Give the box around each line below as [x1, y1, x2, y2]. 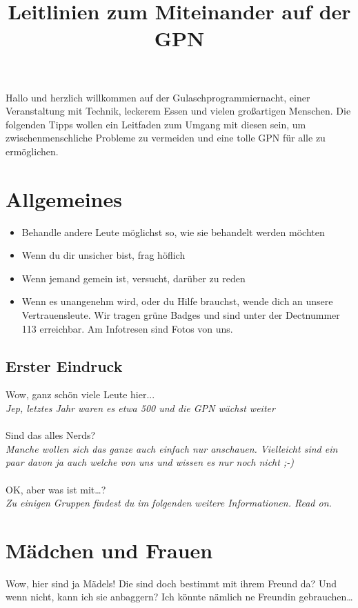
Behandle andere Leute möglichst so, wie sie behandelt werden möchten [21, 224, 325, 239]
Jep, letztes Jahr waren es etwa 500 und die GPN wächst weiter [6, 401, 275, 415]
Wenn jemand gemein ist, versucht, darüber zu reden [21, 271, 246, 285]
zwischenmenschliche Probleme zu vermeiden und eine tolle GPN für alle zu [6, 130, 326, 145]
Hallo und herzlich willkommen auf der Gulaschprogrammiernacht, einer [6, 90, 310, 104]
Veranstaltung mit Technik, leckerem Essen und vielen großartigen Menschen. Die [6, 104, 351, 118]
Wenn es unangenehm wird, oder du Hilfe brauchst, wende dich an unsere [21, 294, 333, 308]
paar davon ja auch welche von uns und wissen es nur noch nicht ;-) [6, 455, 294, 469]
